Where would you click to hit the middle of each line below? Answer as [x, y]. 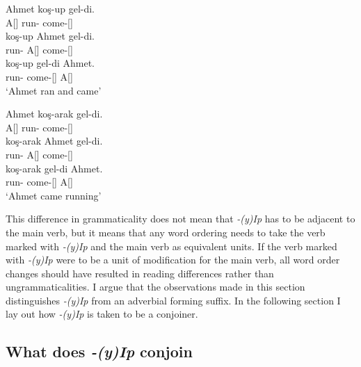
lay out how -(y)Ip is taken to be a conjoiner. [102, 314]
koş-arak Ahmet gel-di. [54, 141]
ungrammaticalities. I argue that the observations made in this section [155, 287]
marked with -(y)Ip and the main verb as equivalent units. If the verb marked [171, 246]
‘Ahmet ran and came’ [54, 90]
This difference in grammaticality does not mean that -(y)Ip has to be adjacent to [180, 219]
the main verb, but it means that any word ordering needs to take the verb [166, 232]
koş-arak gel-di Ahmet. [54, 168]
